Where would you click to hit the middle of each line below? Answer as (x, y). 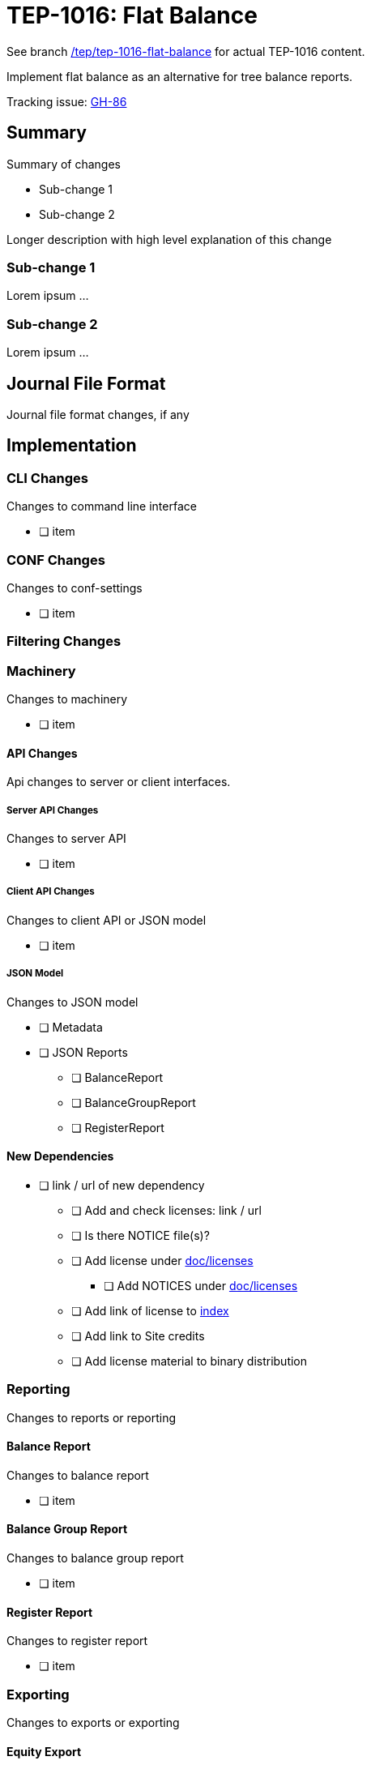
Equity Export (44, 1751)
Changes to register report (77, 1641)
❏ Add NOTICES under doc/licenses (201, 1285)
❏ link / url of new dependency (122, 1185)
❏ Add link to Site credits (138, 1336)
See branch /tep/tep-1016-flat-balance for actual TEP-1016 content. (186, 51)
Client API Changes (51, 892)
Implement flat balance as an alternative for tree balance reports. (180, 76)
